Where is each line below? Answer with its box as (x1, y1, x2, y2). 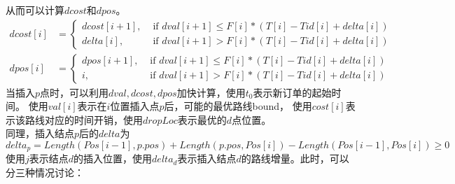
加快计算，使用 (176, 85, 246, 99)
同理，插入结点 (6, 126, 74, 141)
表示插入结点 (177, 151, 237, 166)
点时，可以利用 (40, 85, 109, 99)
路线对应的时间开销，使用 (24, 112, 143, 127)
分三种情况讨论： (6, 165, 84, 180)
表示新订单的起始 (253, 85, 332, 99)
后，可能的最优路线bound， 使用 (164, 99, 312, 113)
